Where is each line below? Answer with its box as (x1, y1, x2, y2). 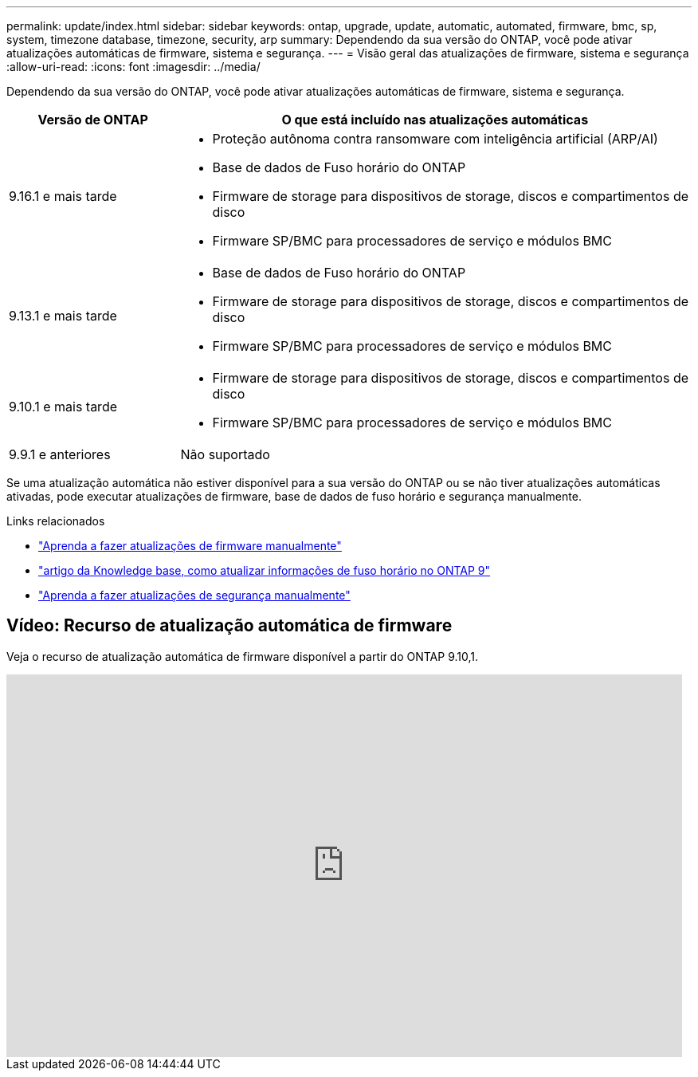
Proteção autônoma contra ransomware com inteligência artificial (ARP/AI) (212, 131, 658, 147)
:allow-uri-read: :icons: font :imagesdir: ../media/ (6, 60, 261, 73)
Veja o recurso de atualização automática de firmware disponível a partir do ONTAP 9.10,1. (6, 649, 479, 663)
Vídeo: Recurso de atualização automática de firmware (6, 615, 453, 636)
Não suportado (180, 446, 270, 462)
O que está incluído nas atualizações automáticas (281, 112, 589, 128)
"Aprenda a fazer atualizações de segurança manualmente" (38, 588, 351, 602)
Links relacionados (6, 514, 105, 528)
